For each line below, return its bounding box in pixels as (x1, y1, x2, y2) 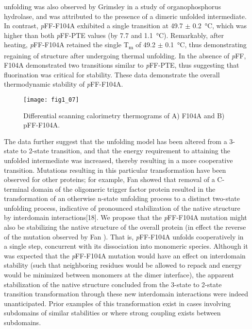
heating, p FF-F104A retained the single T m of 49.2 (4, 39, 155, 51)
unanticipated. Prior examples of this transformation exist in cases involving (4, 298, 231, 308)
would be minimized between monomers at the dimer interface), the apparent (4, 270, 234, 280)
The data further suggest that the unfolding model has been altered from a (4, 136, 227, 146)
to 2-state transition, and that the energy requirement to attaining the (20, 146, 230, 156)
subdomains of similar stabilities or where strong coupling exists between (4, 308, 221, 318)
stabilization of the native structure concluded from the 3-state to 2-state (4, 279, 222, 289)
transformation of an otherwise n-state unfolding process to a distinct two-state (4, 193, 240, 203)
